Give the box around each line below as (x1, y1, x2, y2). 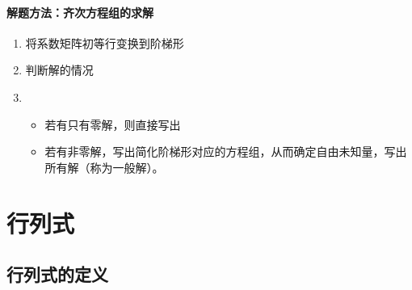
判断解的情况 (25, 61, 94, 78)
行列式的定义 (6, 262, 108, 287)
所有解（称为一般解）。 (44, 158, 164, 175)
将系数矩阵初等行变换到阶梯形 (25, 34, 184, 51)
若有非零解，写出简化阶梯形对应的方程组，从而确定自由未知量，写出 (44, 143, 407, 160)
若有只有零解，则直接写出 (44, 116, 181, 132)
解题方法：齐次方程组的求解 (6, 3, 153, 20)
